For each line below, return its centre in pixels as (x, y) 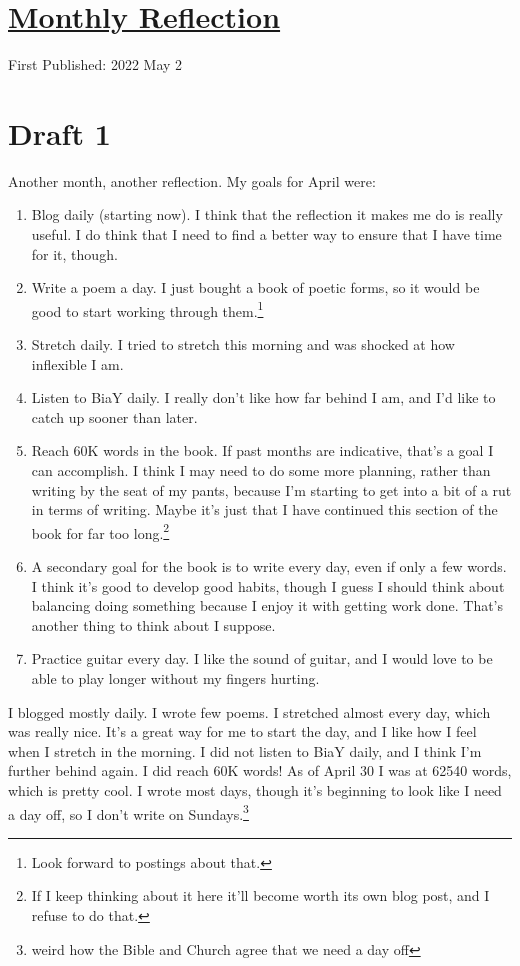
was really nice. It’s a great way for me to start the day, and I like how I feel (242, 731)
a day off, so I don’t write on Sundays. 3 (128, 812)
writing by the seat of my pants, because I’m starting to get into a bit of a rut (271, 489)
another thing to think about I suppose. (153, 624)
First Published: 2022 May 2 (95, 64)
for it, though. (74, 253)
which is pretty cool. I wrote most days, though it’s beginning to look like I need (255, 790)
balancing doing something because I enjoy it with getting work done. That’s (267, 605)
